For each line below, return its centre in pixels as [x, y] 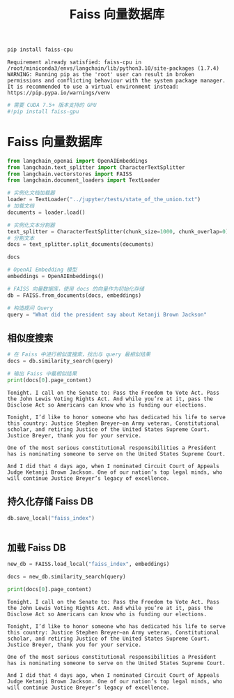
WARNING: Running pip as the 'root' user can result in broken [101, 75]
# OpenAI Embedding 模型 [42, 270]
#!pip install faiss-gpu [43, 111]
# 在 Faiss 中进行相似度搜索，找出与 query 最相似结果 [79, 355]
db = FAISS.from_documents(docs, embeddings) [74, 295]
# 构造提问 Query [30, 308]
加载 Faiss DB [37, 547]
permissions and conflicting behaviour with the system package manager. [117, 81]
